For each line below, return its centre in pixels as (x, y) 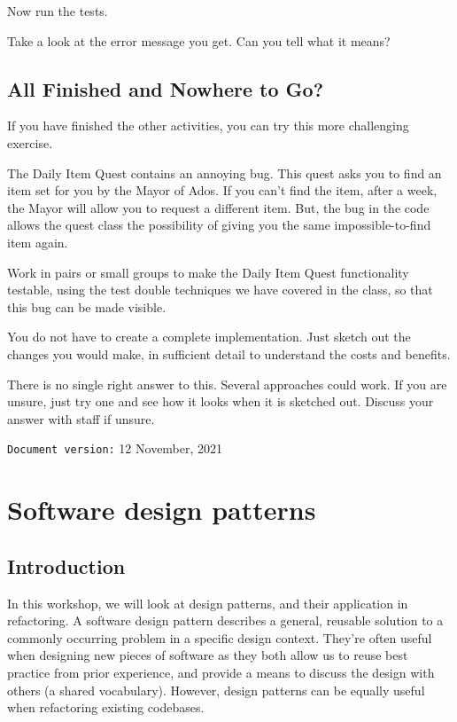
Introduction (66, 565)
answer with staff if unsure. (81, 418)
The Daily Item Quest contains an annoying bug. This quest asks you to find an (225, 173)
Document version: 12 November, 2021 (115, 448)
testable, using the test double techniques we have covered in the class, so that (220, 290)
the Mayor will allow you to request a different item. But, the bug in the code (218, 207)
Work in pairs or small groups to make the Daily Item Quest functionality (208, 272)
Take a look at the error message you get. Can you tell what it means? (199, 40)
